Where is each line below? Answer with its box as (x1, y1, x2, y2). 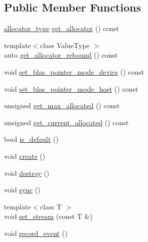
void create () (4, 150, 45, 161)
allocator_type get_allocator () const (4, 23, 119, 34)
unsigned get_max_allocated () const (4, 100, 120, 111)
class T (40, 201, 62, 211)
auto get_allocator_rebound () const (4, 50, 118, 60)
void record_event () (4, 227, 67, 238)
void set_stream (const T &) (4, 211, 93, 221)
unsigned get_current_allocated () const (4, 117, 129, 127)
